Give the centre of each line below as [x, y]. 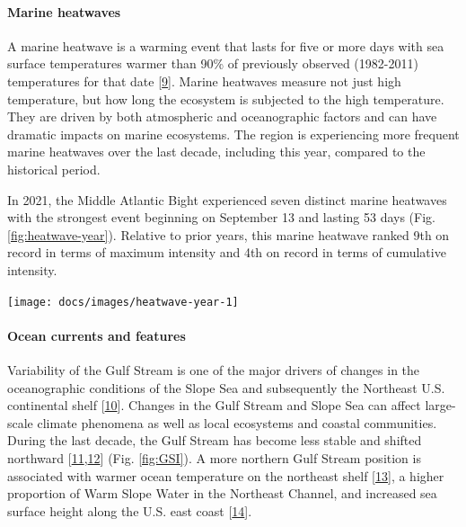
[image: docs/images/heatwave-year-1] [123, 302]
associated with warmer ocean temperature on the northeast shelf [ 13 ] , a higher [226, 475]
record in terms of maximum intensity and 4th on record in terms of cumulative [227, 252]
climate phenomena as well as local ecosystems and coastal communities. [237, 422]
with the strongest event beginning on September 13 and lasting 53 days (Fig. [221, 217]
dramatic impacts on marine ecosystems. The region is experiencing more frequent [233, 134]
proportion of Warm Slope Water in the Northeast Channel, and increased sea [222, 493]
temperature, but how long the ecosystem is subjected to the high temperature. [226, 98]
